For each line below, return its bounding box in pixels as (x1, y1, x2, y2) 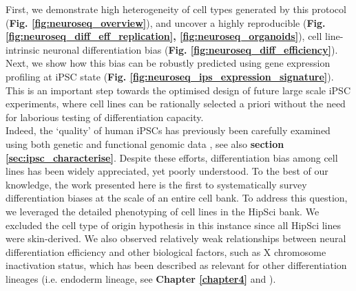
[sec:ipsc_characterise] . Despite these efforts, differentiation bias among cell (6, 150, 338, 164)
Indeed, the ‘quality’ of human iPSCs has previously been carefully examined (6, 123, 331, 138)
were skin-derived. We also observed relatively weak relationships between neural (6, 231, 346, 246)
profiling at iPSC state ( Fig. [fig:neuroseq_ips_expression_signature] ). (6, 69, 334, 83)
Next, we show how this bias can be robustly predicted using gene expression (6, 56, 331, 70)
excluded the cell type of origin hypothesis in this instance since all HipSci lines (6, 217, 342, 232)
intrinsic (6, 42, 40, 56)
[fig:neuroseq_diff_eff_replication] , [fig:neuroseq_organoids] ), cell (6, 29, 322, 43)
